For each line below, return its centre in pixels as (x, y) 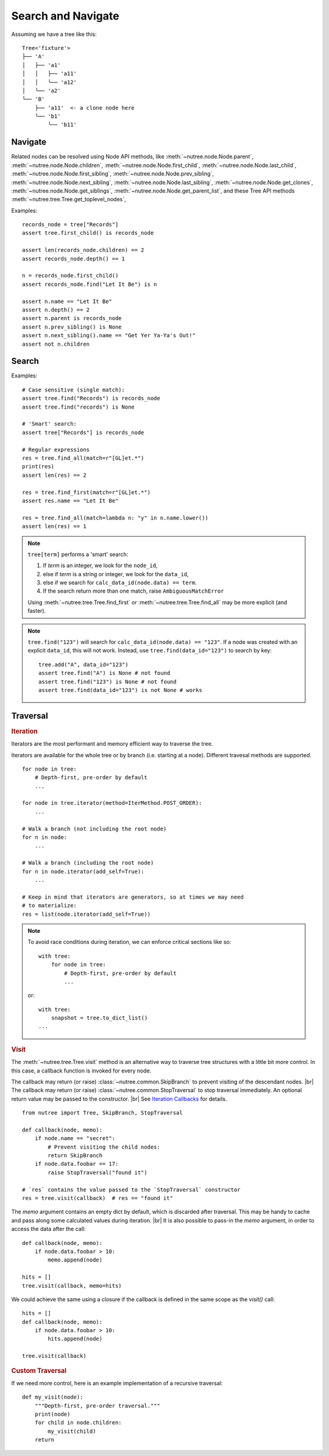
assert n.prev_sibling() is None (72, 327)
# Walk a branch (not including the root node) (94, 829)
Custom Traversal (39, 1371)
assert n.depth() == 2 (56, 310)
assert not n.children (56, 344)
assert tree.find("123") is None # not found (108, 682)
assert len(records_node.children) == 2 (83, 250)
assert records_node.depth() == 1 (73, 259)
